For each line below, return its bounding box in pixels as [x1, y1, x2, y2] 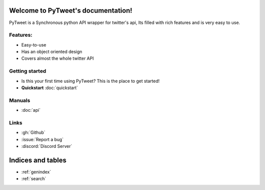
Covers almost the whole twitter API [21, 55, 94, 61]
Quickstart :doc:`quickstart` [21, 85, 78, 91]
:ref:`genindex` [21, 169, 52, 175]
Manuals [9, 97, 30, 104]
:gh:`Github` [21, 130, 46, 136]
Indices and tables [9, 156, 67, 164]
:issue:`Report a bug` [21, 136, 64, 142]
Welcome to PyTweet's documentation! [9, 6, 132, 15]
